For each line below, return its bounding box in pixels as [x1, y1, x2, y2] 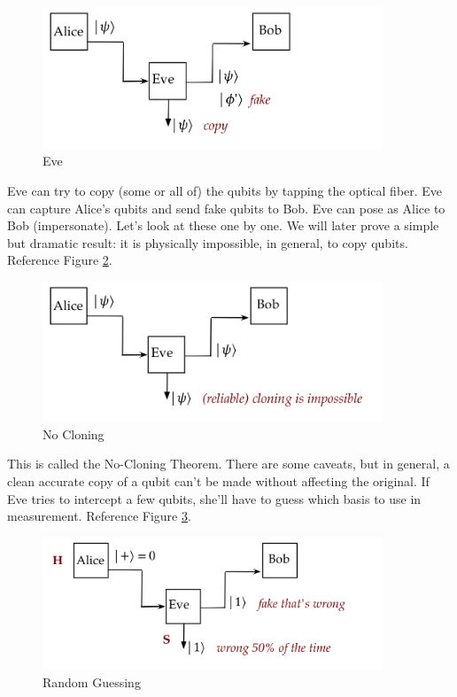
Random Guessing [43, 672, 141, 691]
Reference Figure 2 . [7, 251, 112, 269]
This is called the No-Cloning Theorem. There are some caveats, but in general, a [7, 454, 450, 473]
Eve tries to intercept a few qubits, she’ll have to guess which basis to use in [7, 489, 422, 507]
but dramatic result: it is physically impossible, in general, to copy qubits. [7, 233, 408, 252]
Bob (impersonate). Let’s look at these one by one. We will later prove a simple [7, 216, 439, 235]
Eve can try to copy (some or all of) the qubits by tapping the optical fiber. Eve [7, 182, 443, 199]
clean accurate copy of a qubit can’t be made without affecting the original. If [7, 472, 430, 491]
